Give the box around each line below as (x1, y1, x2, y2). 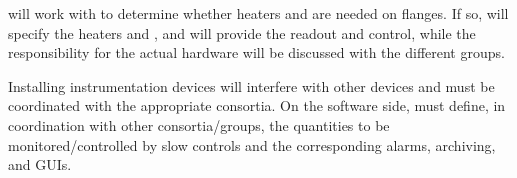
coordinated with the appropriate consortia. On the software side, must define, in (8, 95, 506, 116)
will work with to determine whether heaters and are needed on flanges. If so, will (8, 3, 509, 23)
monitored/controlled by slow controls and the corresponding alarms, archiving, (8, 134, 496, 155)
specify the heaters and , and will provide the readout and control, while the (8, 22, 476, 43)
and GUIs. (8, 154, 72, 175)
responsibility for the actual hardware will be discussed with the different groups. (8, 42, 505, 63)
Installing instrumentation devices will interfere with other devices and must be (8, 75, 495, 96)
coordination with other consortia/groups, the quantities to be (8, 114, 390, 135)
